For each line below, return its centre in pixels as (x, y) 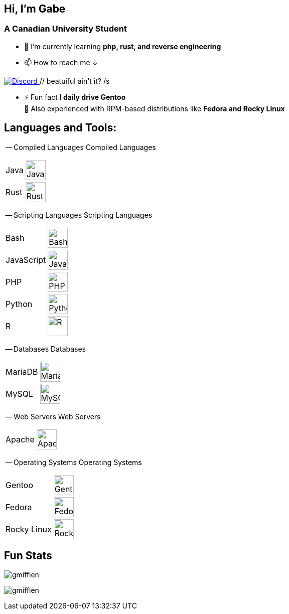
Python (19, 304)
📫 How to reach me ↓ (61, 62)
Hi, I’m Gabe (35, 9)
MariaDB (22, 371)
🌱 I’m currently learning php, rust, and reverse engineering (123, 46)
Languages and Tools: (60, 128)
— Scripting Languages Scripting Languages (79, 215)
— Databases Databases (46, 349)
